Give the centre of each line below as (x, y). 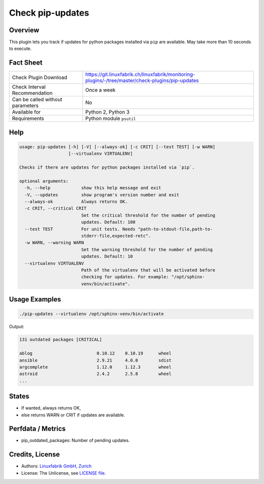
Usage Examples (35, 299)
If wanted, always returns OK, (51, 408)
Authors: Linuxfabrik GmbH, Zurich (56, 466)
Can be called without (37, 99)
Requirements (28, 118)
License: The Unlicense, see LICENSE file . (64, 473)
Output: (17, 327)
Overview (24, 30)
